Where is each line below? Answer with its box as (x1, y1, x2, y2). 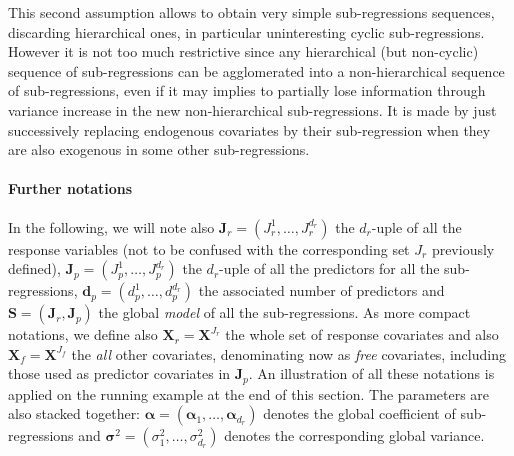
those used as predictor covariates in (8, 363, 231, 384)
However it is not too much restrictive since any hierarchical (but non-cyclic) (8, 41, 479, 62)
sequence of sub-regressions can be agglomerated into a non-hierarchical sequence (8, 60, 505, 81)
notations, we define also (8, 324, 158, 345)
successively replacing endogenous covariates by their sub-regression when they (8, 119, 491, 140)
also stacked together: (8, 403, 141, 424)
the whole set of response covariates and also (225, 324, 499, 345)
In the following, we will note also (8, 216, 215, 237)
